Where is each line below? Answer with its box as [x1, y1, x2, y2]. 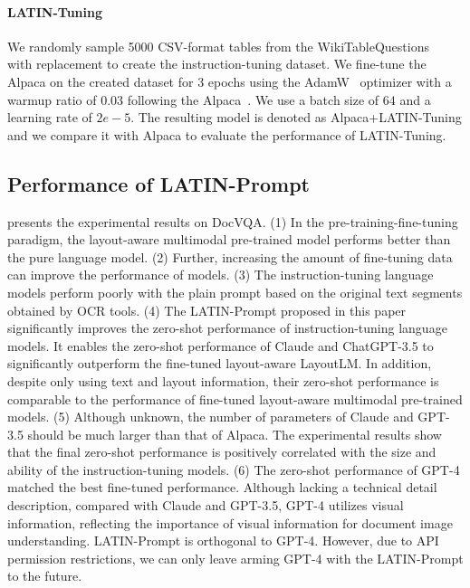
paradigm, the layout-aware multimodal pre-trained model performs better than [7, 230, 451, 249]
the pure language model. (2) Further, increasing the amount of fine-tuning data [7, 247, 453, 266]
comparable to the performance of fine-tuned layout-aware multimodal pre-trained [7, 389, 463, 408]
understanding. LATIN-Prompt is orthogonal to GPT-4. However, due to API [7, 531, 439, 550]
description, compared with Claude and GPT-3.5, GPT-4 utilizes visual [7, 496, 404, 515]
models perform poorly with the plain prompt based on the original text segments [7, 282, 463, 301]
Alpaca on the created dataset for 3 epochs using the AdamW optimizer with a [7, 71, 452, 90]
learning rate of [7, 108, 92, 127]
